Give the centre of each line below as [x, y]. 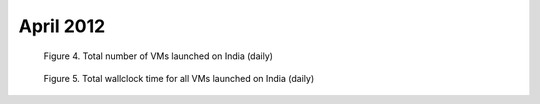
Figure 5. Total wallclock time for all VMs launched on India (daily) [179, 78]
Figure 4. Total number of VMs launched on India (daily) [158, 56]
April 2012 [62, 26]
